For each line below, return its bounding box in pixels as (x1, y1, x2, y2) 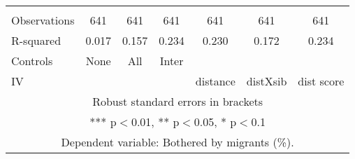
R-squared (11, 32, 61, 48)
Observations (11, 12, 75, 28)
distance (195, 73, 236, 89)
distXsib (246, 73, 287, 89)
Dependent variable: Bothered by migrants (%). (61, 134, 294, 150)
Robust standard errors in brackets (92, 93, 263, 109)
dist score (298, 73, 345, 89)
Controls (11, 53, 53, 69)
